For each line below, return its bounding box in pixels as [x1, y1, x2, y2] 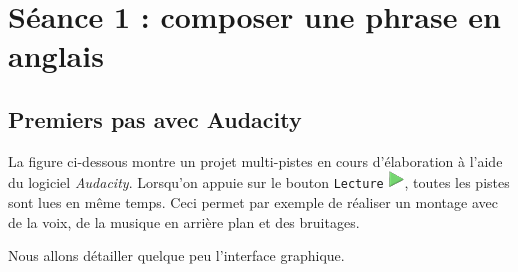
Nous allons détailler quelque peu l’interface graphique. [8, 245, 345, 266]
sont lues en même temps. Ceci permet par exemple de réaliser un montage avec [8, 192, 498, 213]
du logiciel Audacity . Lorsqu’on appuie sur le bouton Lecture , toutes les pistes [8, 172, 510, 193]
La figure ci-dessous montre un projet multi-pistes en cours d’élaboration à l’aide [8, 150, 503, 171]
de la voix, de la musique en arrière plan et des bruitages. [8, 211, 360, 232]
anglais [8, 35, 104, 76]
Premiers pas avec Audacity [8, 103, 302, 134]
